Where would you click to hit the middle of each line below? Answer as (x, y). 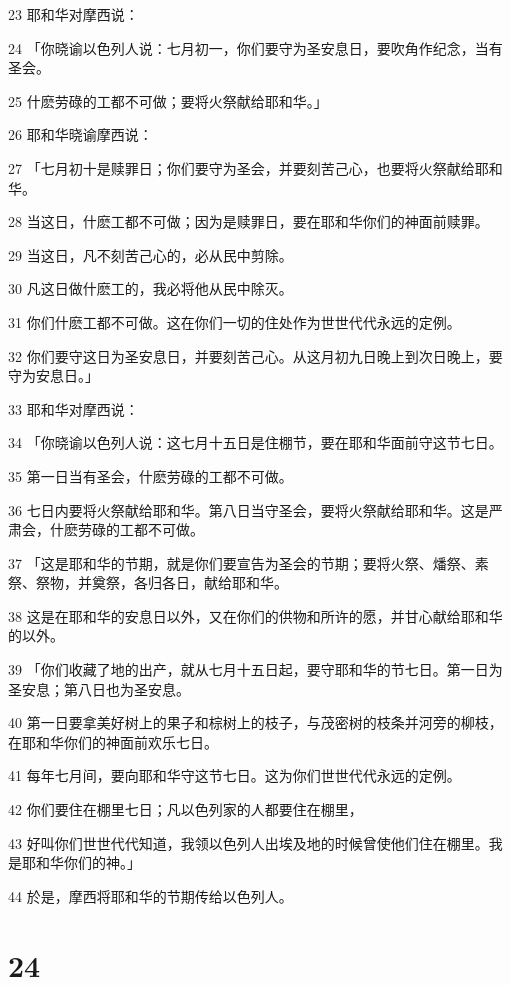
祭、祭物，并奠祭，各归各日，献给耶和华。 (148, 582)
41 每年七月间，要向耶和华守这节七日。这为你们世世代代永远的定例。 (234, 775)
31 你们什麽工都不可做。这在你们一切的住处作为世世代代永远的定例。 (234, 321)
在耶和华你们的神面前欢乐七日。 (113, 741)
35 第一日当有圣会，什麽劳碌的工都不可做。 (150, 475)
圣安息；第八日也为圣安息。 (99, 688)
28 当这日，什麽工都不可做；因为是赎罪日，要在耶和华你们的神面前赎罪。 (248, 221)
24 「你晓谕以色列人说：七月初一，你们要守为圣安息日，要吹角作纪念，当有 (255, 47)
